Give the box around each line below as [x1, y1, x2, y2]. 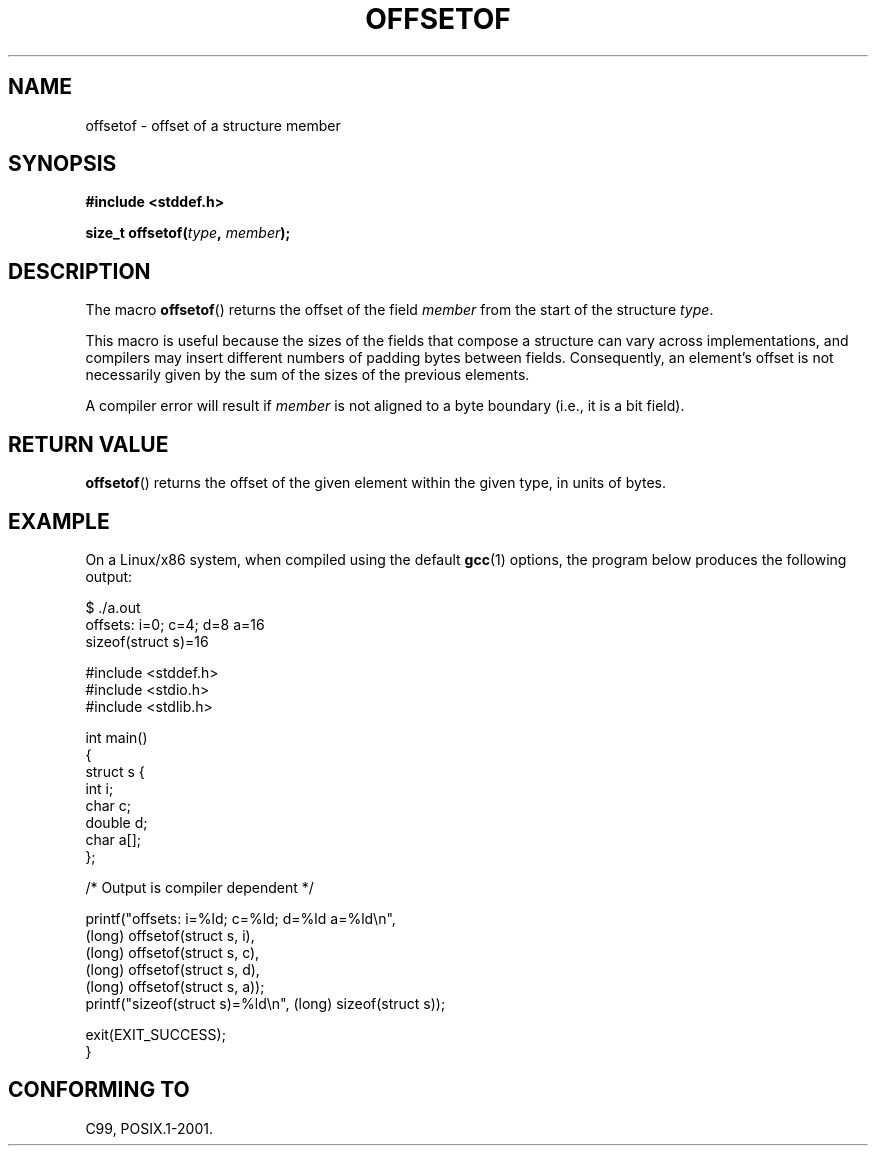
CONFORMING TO [8, 1077, 190, 1103]
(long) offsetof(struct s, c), [85, 943, 260, 961]
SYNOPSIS [8, 151, 117, 177]
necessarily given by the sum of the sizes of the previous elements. [85, 366, 530, 384]
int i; [85, 779, 114, 797]
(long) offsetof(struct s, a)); [85, 977, 265, 995]
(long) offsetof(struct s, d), [85, 960, 260, 978]
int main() [85, 728, 148, 746]
